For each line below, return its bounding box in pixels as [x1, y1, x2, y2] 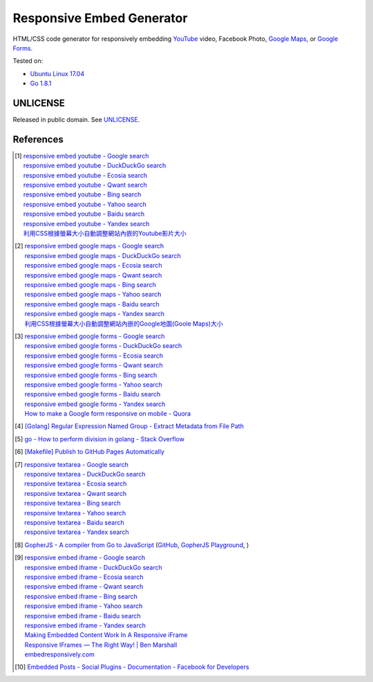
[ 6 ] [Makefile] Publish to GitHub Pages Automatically [15, 448, 165, 456]
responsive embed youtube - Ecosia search [23, 171, 148, 179]
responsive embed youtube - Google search [23, 151, 149, 160]
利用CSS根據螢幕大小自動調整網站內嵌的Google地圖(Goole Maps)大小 [24, 319, 224, 328]
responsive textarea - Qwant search [24, 489, 127, 497]
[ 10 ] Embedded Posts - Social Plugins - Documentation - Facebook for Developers [15, 663, 249, 671]
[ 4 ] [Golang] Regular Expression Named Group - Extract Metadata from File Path [15, 422, 245, 430]
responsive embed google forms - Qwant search [24, 361, 164, 369]
